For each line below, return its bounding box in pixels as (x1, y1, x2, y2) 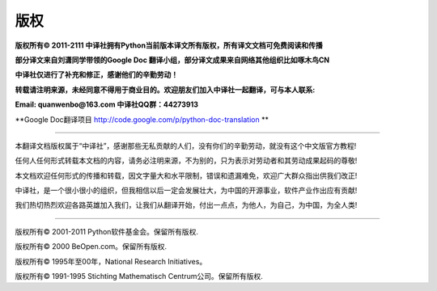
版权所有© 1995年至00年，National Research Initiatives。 (15, 256, 207, 266)
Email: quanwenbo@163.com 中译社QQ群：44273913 (15, 99, 198, 109)
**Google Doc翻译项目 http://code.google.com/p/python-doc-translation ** (15, 114, 269, 124)
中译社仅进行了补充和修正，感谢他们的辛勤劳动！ (15, 70, 178, 80)
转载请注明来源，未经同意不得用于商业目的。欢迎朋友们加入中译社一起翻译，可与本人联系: (15, 85, 316, 95)
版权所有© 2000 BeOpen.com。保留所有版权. (15, 242, 168, 251)
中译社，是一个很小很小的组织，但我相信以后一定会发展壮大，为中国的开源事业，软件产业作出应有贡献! (15, 186, 358, 196)
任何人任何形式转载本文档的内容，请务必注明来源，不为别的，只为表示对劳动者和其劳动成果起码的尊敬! (15, 156, 358, 166)
